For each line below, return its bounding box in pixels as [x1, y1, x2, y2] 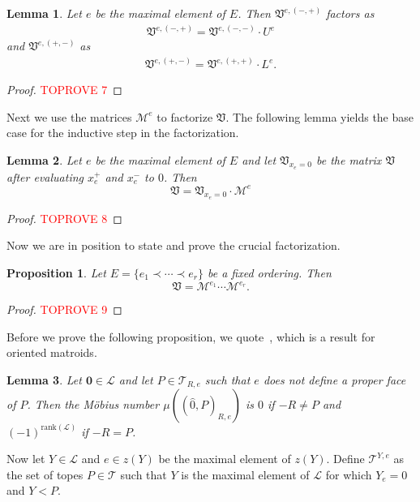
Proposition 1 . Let [6, 264, 106, 281]
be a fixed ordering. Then [207, 264, 332, 281]
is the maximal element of [181, 466, 310, 483]
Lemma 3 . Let [6, 371, 82, 388]
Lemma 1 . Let [6, 5, 82, 21]
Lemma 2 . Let [6, 151, 82, 168]
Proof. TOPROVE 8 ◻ [6, 209, 122, 226]
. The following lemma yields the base [225, 108, 414, 125]
